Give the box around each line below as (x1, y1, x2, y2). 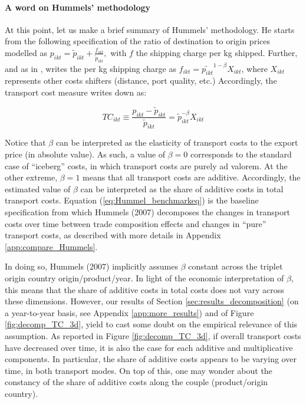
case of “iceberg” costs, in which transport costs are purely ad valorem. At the (5, 159, 288, 172)
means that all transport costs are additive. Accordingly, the (83, 171, 301, 183)
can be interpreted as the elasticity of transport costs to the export (55, 136, 298, 149)
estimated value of (5, 182, 71, 195)
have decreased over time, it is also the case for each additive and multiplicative (5, 341, 293, 353)
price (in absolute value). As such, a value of (5, 148, 166, 160)
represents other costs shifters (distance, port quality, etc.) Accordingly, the (5, 74, 277, 87)
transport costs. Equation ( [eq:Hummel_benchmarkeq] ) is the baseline (5, 194, 259, 206)
